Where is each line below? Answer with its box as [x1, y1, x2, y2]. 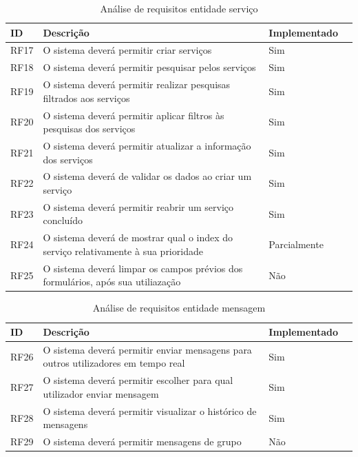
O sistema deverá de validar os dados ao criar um [43, 169, 252, 183]
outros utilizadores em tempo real [43, 356, 185, 370]
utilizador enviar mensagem [43, 386, 159, 400]
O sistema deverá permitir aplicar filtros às [43, 108, 224, 122]
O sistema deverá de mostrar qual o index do [43, 230, 233, 245]
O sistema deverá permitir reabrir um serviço [43, 199, 234, 214]
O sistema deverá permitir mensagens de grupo [43, 434, 242, 449]
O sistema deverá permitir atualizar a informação [43, 139, 251, 152]
